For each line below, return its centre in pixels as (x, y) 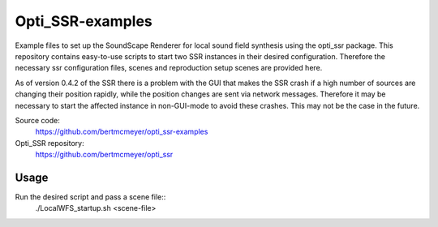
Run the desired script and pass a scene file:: (90, 197)
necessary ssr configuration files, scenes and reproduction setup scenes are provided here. (169, 68)
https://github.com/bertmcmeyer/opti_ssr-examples (122, 132)
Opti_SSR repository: (49, 143)
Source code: (37, 120)
